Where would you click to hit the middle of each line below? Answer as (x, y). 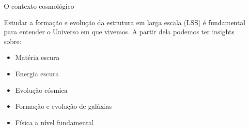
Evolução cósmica (41, 90)
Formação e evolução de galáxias (63, 106)
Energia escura (37, 73)
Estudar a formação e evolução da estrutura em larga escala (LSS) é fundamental (125, 22)
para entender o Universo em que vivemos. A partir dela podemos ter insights (119, 32)
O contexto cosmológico (39, 6)
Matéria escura (37, 57)
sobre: (13, 41)
